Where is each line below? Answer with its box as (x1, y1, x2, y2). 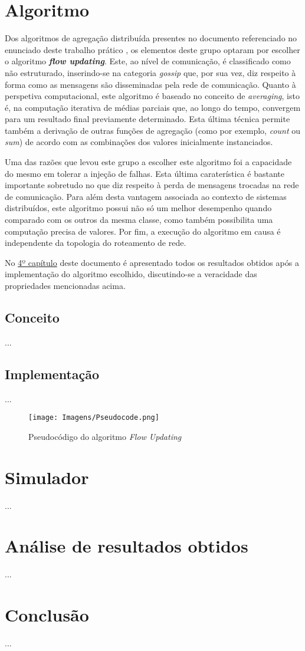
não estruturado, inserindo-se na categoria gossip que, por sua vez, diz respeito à (5, 66, 296, 78)
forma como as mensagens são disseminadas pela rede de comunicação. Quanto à (5, 78, 296, 90)
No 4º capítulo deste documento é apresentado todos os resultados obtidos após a (5, 256, 299, 268)
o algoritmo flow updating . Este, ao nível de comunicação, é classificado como (5, 55, 291, 67)
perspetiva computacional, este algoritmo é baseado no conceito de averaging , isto (5, 90, 300, 102)
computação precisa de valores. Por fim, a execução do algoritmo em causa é (5, 225, 281, 237)
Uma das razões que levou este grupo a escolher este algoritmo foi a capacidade (5, 156, 292, 168)
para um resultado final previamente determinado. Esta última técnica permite (5, 113, 290, 125)
